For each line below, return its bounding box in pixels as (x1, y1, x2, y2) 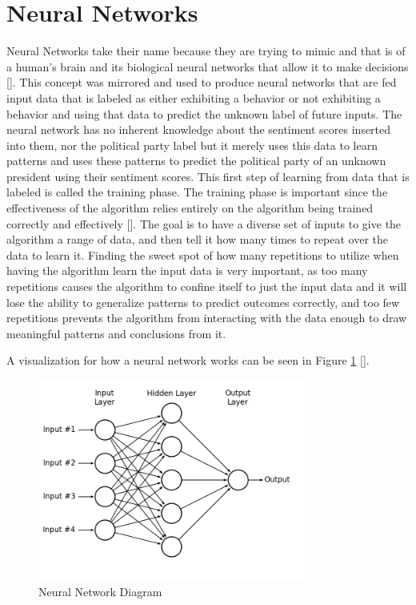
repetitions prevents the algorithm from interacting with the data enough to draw (6, 309, 407, 326)
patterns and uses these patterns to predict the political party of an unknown (6, 152, 386, 169)
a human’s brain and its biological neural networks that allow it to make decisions (6, 58, 409, 75)
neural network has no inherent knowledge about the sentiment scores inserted (6, 121, 391, 138)
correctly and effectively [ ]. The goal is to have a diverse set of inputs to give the (6, 215, 402, 232)
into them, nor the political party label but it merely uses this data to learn (6, 136, 378, 153)
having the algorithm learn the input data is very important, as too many (6, 262, 368, 279)
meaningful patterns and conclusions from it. (6, 325, 226, 341)
